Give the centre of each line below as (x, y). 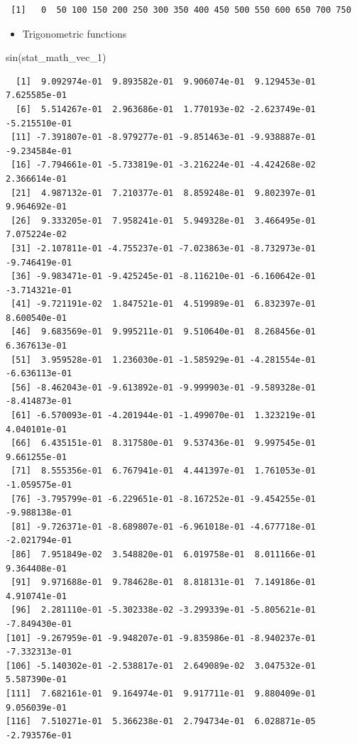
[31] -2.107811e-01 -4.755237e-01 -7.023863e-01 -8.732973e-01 (163, 248)
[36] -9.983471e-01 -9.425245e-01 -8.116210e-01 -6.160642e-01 (163, 277)
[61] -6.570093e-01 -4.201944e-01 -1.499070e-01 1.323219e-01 (163, 416)
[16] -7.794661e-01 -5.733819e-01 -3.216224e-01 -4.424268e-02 (163, 165)
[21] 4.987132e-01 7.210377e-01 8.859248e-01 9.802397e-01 (163, 193)
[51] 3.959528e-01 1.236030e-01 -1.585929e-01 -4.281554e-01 (163, 360)
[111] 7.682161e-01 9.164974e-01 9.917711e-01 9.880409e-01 (161, 693)
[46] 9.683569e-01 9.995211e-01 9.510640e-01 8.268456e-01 (163, 332)
